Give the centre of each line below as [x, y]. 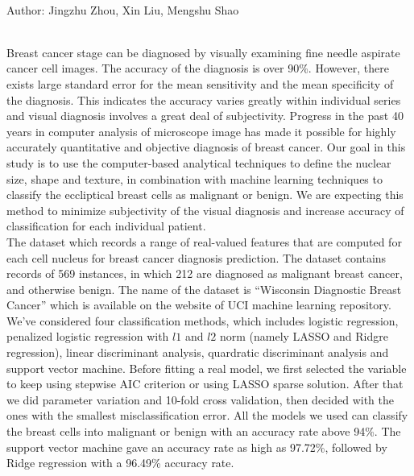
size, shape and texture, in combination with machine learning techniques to [195, 178]
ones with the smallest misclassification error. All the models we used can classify [207, 415]
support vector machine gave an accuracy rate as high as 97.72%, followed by [197, 447]
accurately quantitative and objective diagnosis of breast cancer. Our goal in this [206, 147]
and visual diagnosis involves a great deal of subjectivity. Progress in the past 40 [205, 116]
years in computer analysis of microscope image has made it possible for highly [201, 131]
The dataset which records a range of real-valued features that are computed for [204, 241]
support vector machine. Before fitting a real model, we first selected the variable [207, 368]
